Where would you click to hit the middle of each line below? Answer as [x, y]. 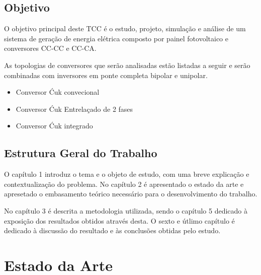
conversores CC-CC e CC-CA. [50, 48]
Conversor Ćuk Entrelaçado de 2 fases [74, 109]
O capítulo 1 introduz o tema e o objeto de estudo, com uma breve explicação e [127, 174]
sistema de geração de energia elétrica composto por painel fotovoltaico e [116, 38]
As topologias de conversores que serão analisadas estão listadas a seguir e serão [127, 65]
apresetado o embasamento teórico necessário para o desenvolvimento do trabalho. [131, 194]
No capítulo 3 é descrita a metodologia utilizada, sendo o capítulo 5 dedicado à [126, 210]
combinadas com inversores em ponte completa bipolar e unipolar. [106, 75]
